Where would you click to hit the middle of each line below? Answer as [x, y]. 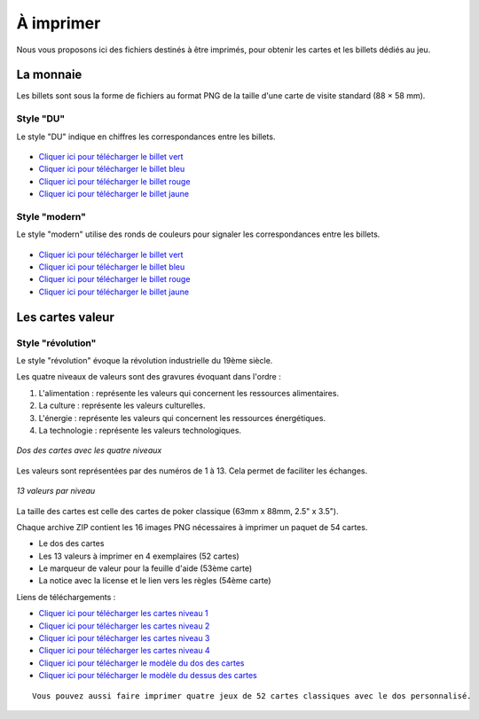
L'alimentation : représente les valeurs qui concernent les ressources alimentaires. [189, 393]
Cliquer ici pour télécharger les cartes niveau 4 [124, 651]
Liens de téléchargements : [66, 597]
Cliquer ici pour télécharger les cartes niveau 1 [123, 613]
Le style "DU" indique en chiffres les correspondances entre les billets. [146, 137]
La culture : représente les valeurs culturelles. [122, 406]
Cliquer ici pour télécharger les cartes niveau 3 [124, 638]
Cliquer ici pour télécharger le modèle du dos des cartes [141, 663]
